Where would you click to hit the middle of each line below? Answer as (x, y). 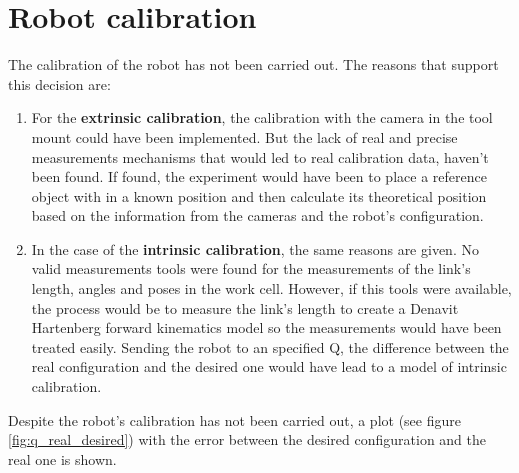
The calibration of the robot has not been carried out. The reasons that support (253, 64)
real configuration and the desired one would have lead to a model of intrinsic (269, 366)
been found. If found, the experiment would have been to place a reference (259, 176)
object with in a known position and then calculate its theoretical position (259, 195)
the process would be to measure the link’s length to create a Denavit (245, 307)
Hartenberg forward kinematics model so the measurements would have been (266, 327)
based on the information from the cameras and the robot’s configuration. (257, 215)
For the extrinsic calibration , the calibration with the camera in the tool (262, 117)
